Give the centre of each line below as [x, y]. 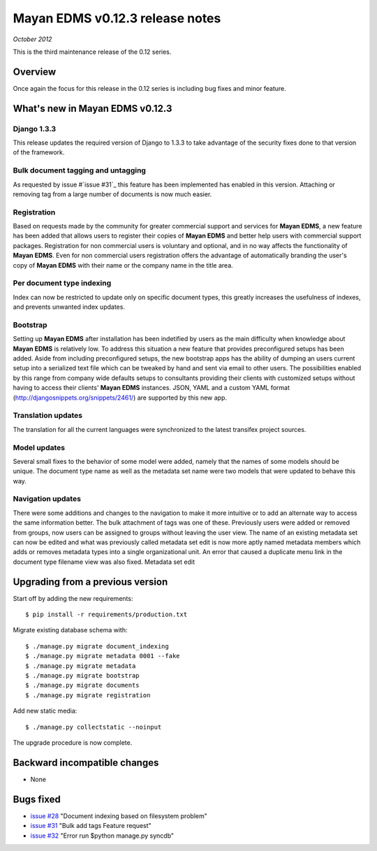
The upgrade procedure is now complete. [73, 743]
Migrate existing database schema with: [70, 630]
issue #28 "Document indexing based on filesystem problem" [119, 816]
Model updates [39, 447]
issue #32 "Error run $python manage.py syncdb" [102, 836]
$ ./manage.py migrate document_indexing [97, 646]
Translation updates [48, 416]
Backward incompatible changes [86, 763]
